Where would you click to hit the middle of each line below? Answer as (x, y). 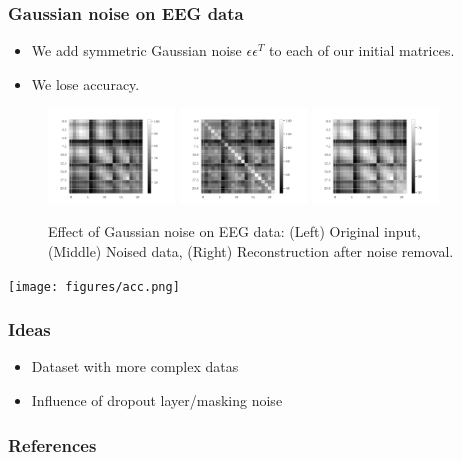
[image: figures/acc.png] (94, 286)
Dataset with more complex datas (135, 366)
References (52, 444)
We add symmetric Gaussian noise (136, 50)
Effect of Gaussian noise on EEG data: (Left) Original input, (234, 231)
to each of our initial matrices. (362, 50)
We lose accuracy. (85, 83)
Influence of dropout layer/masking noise (157, 400)
